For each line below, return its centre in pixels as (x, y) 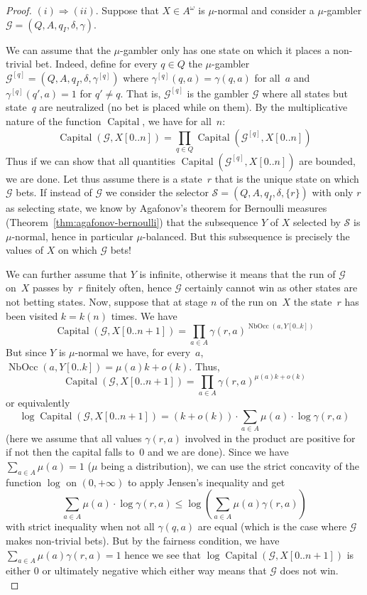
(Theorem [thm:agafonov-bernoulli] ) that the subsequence (132, 222)
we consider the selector (157, 192)
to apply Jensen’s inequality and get (206, 482)
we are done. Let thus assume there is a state (104, 178)
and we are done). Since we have (218, 452)
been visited (32, 315)
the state (313, 302)
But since (26, 352)
